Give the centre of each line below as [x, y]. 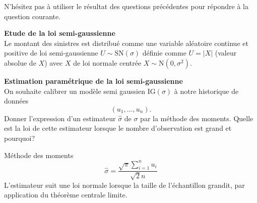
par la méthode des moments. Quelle [197, 118]
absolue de [20, 62]
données [16, 101]
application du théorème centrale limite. [66, 195]
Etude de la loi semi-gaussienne [60, 33]
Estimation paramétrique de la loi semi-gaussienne [93, 81]
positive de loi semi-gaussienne [51, 53]
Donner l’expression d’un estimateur [60, 118]
